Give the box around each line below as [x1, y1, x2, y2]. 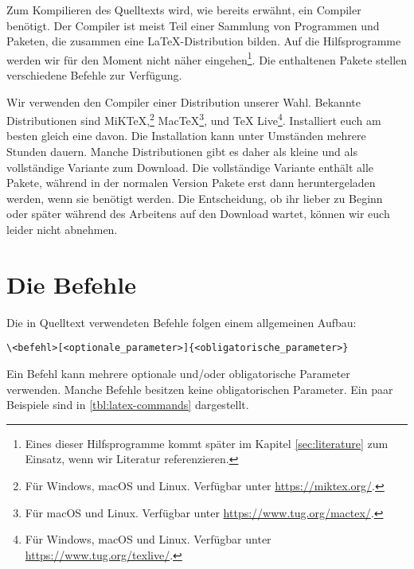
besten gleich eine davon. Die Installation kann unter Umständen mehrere [6, 127, 366, 144]
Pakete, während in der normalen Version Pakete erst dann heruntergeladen [6, 174, 376, 191]
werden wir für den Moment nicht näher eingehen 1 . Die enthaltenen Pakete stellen [6, 49, 408, 68]
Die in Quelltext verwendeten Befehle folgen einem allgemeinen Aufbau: [6, 314, 357, 330]
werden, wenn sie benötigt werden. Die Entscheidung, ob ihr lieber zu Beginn [6, 189, 383, 206]
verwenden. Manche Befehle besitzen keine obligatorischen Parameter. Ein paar [6, 380, 393, 397]
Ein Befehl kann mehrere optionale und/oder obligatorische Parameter [6, 365, 350, 381]
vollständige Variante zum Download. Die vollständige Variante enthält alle [6, 158, 374, 175]
